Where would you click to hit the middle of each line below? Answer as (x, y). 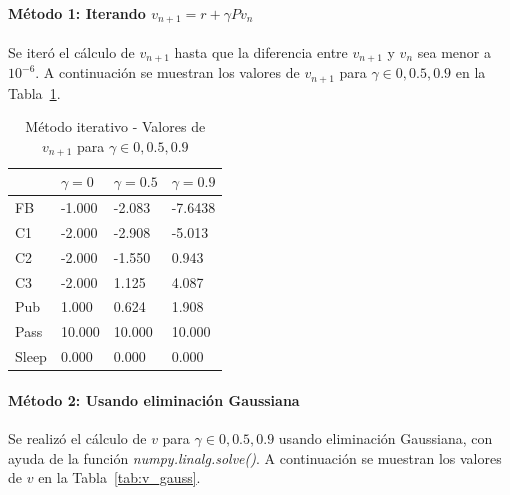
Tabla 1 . (34, 92)
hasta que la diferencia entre (261, 51)
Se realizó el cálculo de (77, 438)
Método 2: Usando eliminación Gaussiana (154, 399)
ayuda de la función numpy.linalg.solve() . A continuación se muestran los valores (255, 457)
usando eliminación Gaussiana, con (385, 438)
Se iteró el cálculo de (71, 51)
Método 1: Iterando (77, 12)
